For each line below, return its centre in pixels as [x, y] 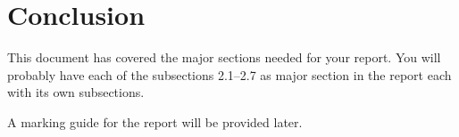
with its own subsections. [76, 92]
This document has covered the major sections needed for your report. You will [224, 57]
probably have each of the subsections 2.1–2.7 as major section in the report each [229, 74]
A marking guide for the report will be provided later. [155, 121]
